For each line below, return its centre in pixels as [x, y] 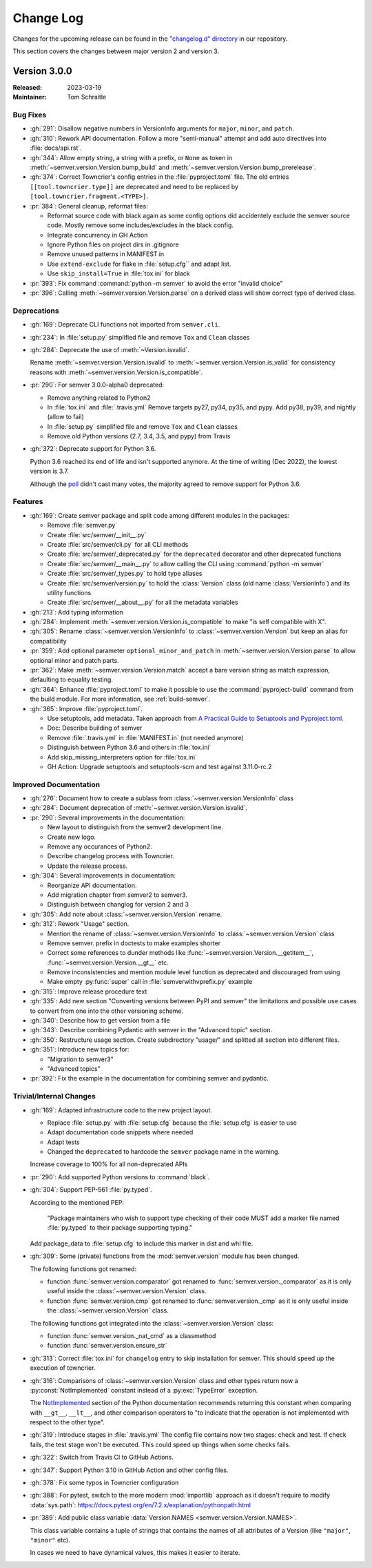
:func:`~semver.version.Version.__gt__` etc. [108, 962]
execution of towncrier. [63, 1368]
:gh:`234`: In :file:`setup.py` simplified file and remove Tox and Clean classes [140, 337]
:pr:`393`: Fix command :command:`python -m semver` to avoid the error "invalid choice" [156, 283]
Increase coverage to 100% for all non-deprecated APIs [109, 1164]
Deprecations [36, 311]
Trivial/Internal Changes [54, 1096]
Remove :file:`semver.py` [82, 525]
